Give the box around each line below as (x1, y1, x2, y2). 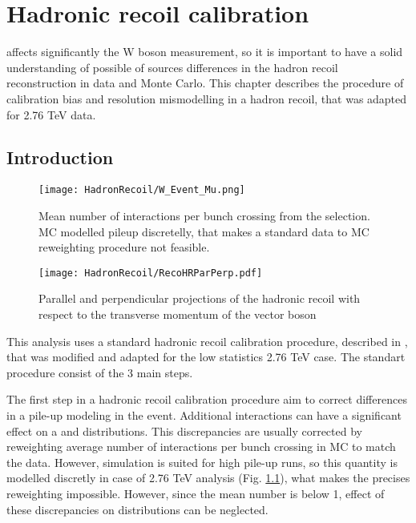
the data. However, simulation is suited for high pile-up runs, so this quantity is (6, 453, 398, 470)
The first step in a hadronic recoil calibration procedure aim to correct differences (6, 391, 407, 408)
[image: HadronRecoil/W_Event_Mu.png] (38, 184, 245, 196)
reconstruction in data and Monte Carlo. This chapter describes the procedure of (6, 74, 404, 91)
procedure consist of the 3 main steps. (6, 364, 193, 380)
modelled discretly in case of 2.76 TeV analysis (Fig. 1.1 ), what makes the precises (6, 469, 410, 486)
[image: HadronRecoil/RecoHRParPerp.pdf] (38, 267, 263, 279)
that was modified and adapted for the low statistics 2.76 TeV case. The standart (6, 348, 406, 365)
